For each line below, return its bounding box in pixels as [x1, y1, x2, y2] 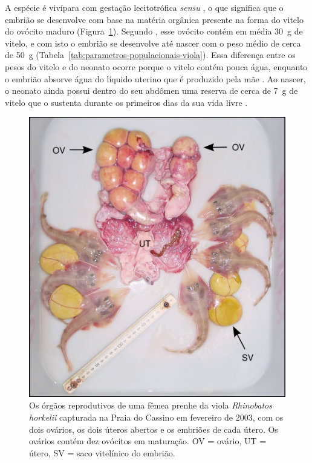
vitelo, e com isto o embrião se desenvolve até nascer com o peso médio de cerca [5, 36, 301, 49]
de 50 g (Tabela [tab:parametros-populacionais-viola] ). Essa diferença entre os [5, 48, 296, 61]
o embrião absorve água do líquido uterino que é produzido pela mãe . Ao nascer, [5, 72, 306, 85]
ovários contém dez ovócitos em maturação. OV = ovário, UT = [29, 435, 267, 447]
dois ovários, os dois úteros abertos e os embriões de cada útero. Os [29, 422, 278, 435]
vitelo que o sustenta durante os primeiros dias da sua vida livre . [5, 96, 248, 108]
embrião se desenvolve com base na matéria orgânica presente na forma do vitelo [5, 13, 304, 25]
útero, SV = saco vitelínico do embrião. [29, 446, 175, 459]
